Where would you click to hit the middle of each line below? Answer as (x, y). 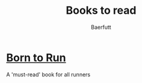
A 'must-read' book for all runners (48, 74)
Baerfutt (101, 27)
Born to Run (36, 57)
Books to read (101, 11)
